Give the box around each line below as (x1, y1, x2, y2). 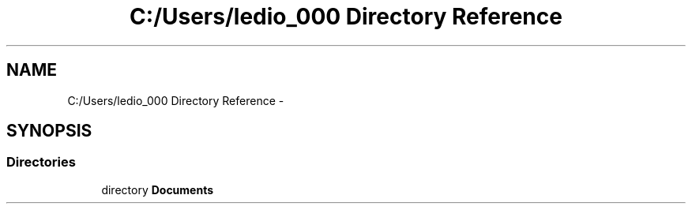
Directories (6, 154, 76, 171)
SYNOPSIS (6, 121, 92, 141)
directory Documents (101, 182, 214, 197)
